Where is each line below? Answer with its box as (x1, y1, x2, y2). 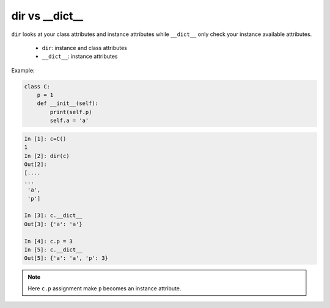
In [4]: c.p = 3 (24, 238, 73, 245)
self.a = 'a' (50, 117, 89, 124)
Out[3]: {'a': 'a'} (24, 220, 82, 227)
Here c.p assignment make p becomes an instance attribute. (28, 284, 182, 292)
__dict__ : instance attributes (42, 52, 119, 60)
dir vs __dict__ (11, 9, 84, 23)
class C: (24, 83, 51, 90)
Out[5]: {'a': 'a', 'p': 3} (24, 255, 108, 262)
